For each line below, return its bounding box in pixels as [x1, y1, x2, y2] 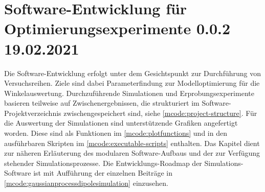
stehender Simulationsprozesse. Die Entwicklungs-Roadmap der [4, 157, 202, 168]
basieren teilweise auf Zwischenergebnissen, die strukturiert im [4, 98, 200, 108]
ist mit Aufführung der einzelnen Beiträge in [33, 167, 173, 178]
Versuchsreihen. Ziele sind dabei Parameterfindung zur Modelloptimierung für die [4, 78, 260, 88]
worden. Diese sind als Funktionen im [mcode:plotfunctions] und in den [4, 128, 227, 138]
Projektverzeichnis [4, 107, 61, 118]
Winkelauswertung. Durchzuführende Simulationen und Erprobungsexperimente [4, 87, 254, 98]
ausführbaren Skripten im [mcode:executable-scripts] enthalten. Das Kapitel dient [4, 137, 260, 148]
